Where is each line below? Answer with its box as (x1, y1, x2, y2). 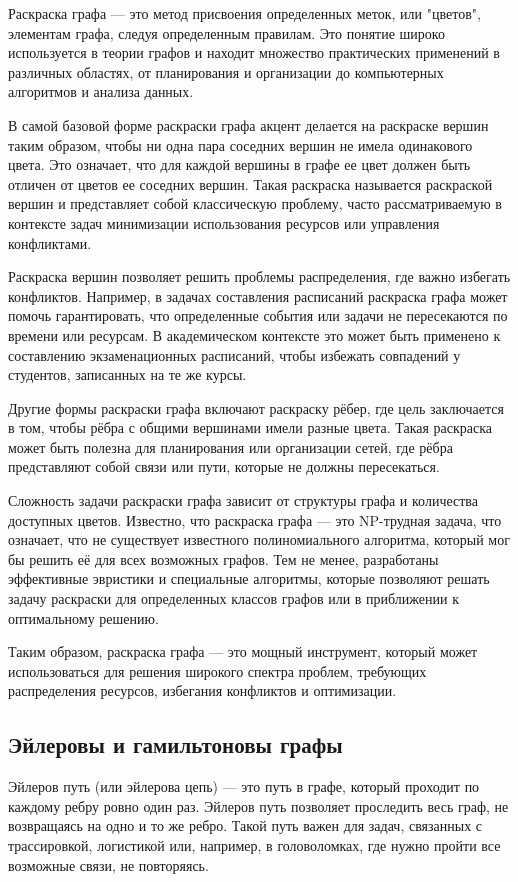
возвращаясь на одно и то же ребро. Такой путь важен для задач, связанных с (8, 815, 483, 836)
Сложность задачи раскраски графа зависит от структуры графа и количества (8, 490, 478, 511)
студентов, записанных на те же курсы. (8, 364, 247, 385)
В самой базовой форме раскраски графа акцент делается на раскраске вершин (8, 114, 489, 135)
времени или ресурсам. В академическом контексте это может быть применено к (8, 324, 501, 345)
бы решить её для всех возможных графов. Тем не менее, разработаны (8, 548, 439, 569)
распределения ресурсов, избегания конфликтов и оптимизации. (8, 680, 397, 701)
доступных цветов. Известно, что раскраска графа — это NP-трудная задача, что (8, 509, 502, 530)
